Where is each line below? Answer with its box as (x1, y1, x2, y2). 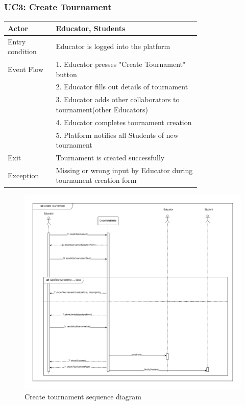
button (56, 68, 77, 79)
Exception (8, 170, 39, 180)
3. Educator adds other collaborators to (56, 94, 180, 105)
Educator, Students (56, 22, 126, 33)
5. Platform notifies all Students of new (56, 129, 179, 140)
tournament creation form (56, 175, 137, 185)
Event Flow (8, 63, 43, 74)
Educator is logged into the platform (56, 41, 170, 52)
